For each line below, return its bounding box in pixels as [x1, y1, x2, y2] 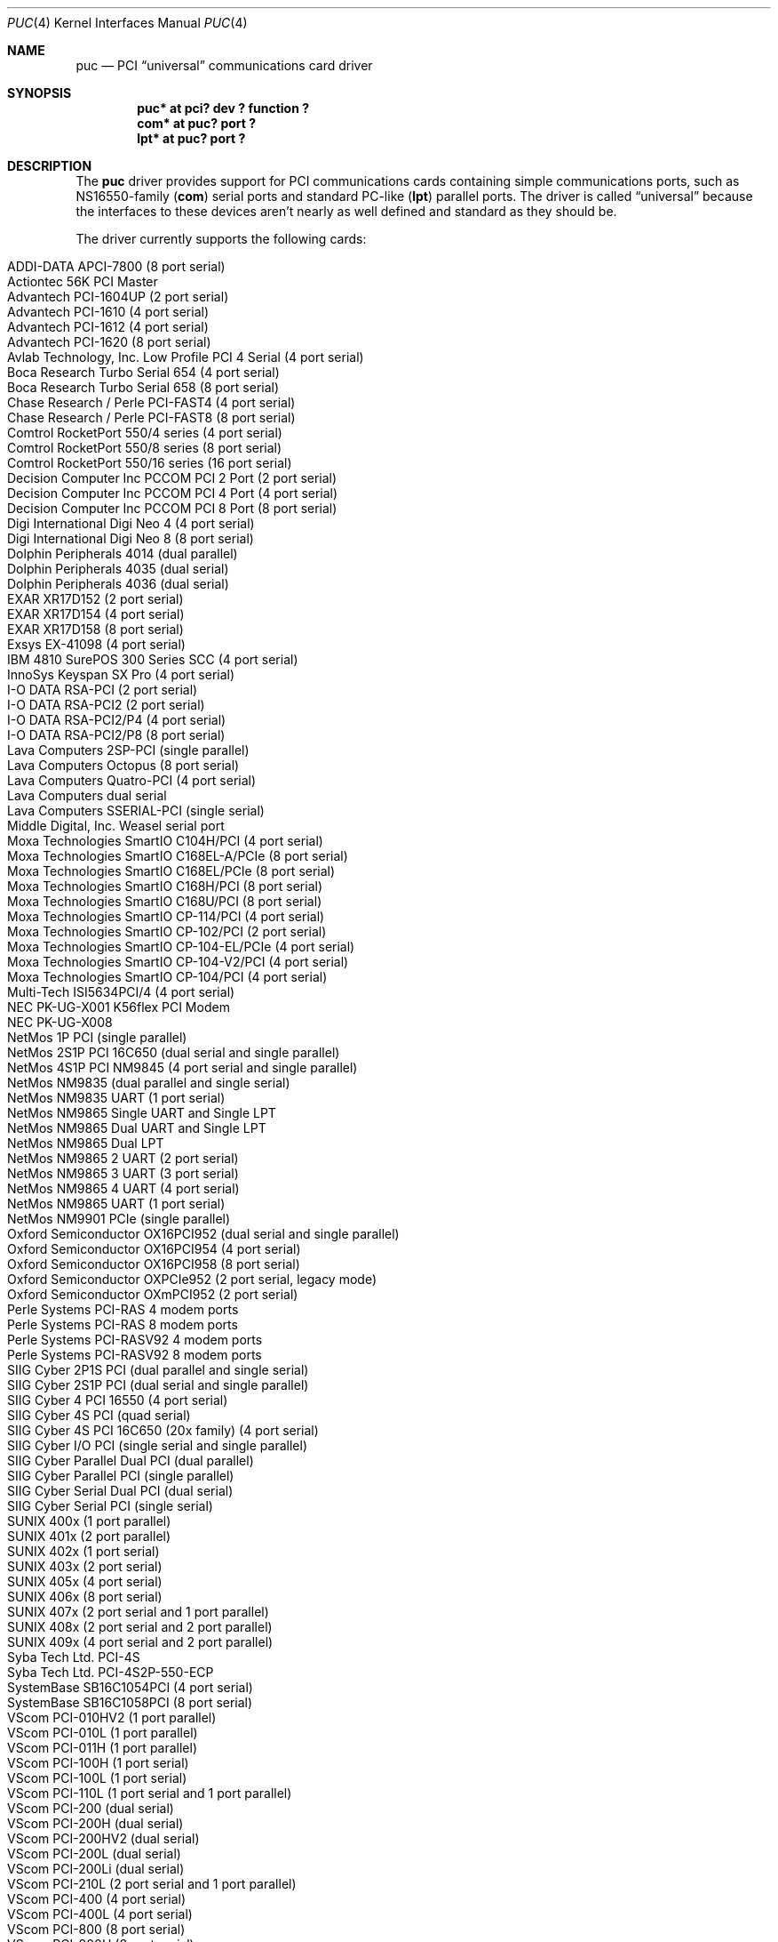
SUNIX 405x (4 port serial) [7, 1574, 163, 1589]
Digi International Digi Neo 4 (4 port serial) [7, 516, 255, 531]
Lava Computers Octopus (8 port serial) [7, 758, 240, 773]
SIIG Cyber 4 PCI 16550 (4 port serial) [7, 1392, 228, 1408]
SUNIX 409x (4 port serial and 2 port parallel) [7, 1634, 274, 1649]
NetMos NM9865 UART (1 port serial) [7, 1196, 226, 1211]
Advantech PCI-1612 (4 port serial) [7, 319, 209, 334]
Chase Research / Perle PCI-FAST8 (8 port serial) [7, 410, 296, 425]
